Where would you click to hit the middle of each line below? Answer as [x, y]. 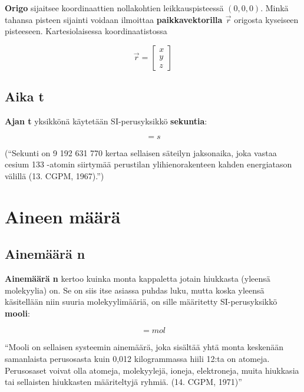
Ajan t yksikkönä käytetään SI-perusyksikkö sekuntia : [106, 121]
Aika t [24, 96]
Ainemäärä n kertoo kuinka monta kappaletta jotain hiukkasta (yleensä [138, 278]
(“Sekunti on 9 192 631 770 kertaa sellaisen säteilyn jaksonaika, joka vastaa [141, 152]
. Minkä [275, 8]
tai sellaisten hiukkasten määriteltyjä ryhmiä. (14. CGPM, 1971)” [123, 382]
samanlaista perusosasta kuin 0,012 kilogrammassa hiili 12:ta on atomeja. [137, 358]
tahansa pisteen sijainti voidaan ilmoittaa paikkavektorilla [114, 19]
